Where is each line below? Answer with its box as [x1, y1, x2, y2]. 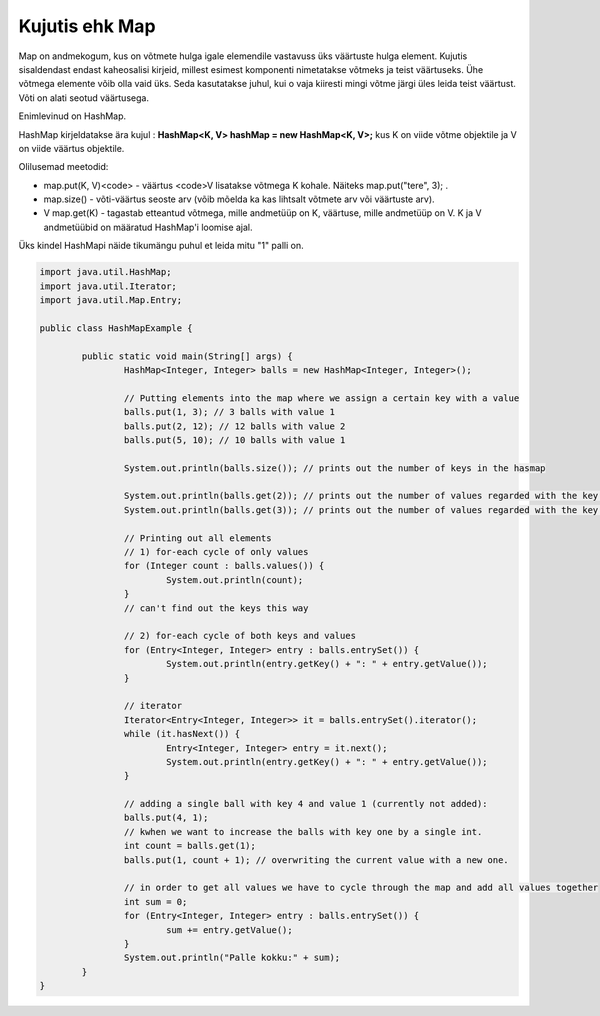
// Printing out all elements [123, 532, 272, 544]
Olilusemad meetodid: [18, 161, 109, 173]
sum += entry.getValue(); [165, 924, 294, 935]
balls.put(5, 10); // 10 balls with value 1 [123, 434, 346, 445]
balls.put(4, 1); [123, 812, 209, 824]
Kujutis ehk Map [18, 15, 156, 37]
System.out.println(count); [165, 574, 304, 585]
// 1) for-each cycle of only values [123, 546, 309, 558]
